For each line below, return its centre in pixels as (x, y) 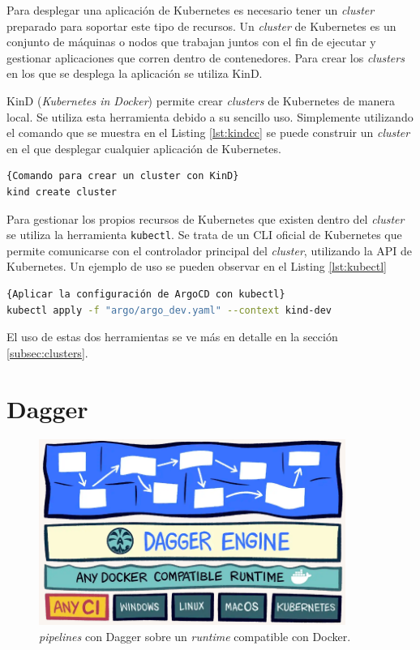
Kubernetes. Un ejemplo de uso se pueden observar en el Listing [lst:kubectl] (197, 266)
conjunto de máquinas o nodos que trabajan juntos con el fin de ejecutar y (191, 42)
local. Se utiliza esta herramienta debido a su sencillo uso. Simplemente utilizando (210, 116)
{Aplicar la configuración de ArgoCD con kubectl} (146, 294)
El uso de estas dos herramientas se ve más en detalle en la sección (172, 337)
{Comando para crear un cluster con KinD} (123, 176)
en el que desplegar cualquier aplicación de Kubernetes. (144, 148)
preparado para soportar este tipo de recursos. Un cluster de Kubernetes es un (201, 26)
